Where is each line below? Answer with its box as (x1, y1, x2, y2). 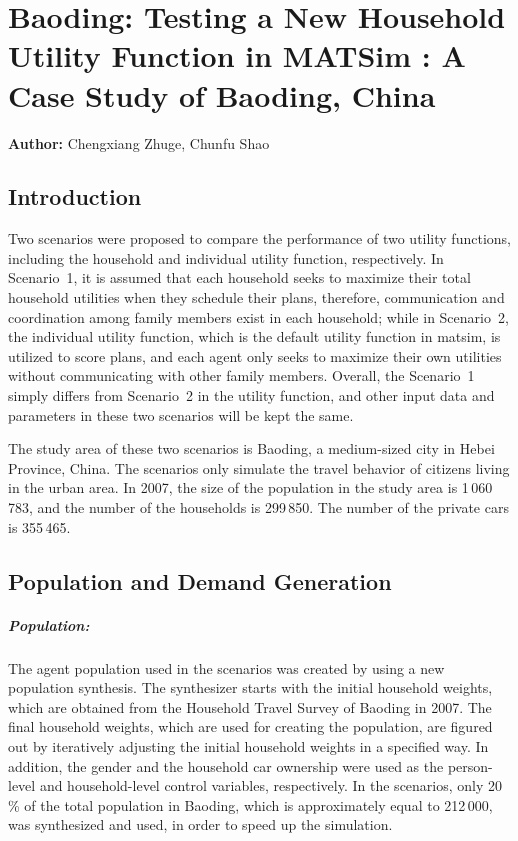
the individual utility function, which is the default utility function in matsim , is (8, 326, 501, 347)
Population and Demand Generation (8, 565, 392, 596)
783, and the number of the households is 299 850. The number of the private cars (8, 497, 509, 518)
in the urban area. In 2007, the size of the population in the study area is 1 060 (8, 477, 493, 498)
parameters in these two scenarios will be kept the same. (8, 404, 354, 425)
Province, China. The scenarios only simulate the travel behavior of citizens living (8, 457, 510, 478)
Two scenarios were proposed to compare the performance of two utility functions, (8, 228, 511, 249)
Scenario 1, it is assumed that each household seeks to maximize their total (8, 267, 471, 288)
